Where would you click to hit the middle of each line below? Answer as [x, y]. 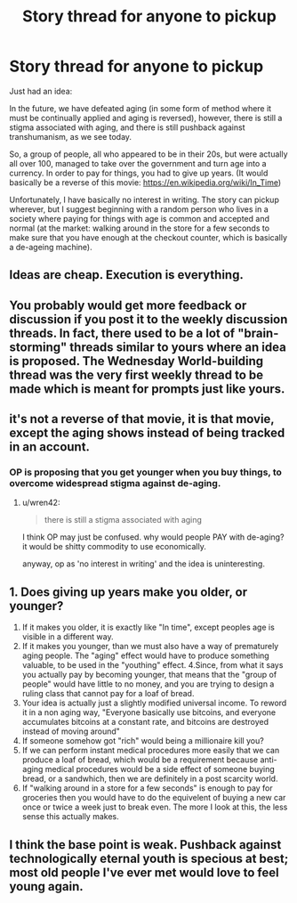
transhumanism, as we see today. [70, 136]
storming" [38, 347]
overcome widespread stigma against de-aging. [115, 484]
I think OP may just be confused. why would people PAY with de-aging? [153, 537]
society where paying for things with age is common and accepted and [139, 218]
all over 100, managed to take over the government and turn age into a [138, 163]
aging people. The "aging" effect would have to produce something [145, 655]
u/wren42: [41, 503]
